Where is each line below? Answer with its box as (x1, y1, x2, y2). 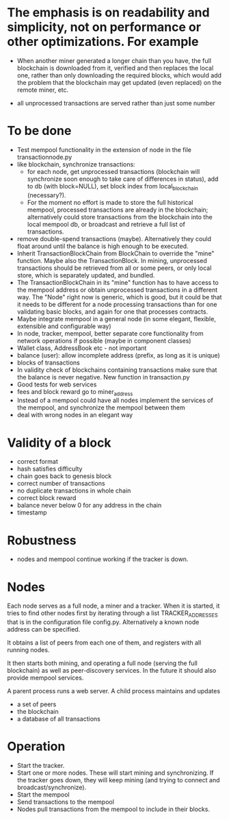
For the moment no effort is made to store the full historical (27, 198, 193, 206)
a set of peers (16, 700, 57, 708)
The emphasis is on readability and (7, 5, 210, 21)
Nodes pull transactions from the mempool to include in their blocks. (16, 805, 211, 813)
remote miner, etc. (16, 86, 69, 94)
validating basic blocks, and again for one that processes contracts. (16, 307, 208, 316)
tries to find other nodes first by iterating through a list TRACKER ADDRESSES (7, 609, 219, 619)
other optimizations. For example (7, 34, 199, 49)
